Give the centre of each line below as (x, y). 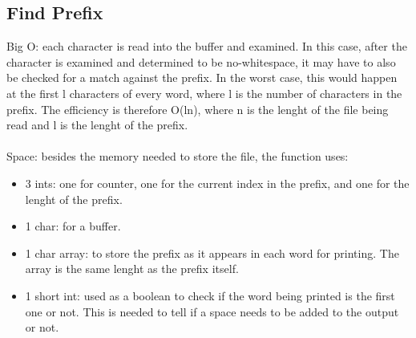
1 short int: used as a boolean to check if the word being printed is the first (210, 295)
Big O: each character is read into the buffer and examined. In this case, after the (207, 46)
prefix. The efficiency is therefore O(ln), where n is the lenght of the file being (198, 109)
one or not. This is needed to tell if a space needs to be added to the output (212, 311)
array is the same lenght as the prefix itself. (132, 269)
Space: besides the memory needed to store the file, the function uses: (178, 156)
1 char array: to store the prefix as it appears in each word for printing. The (212, 252)
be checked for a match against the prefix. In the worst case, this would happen (202, 77)
